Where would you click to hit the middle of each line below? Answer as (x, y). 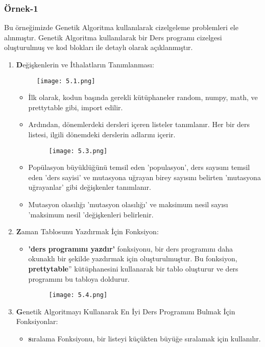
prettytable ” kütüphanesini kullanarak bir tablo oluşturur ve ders (133, 269)
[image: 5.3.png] (78, 151)
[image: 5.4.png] (78, 295)
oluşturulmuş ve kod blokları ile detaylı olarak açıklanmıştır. (99, 47)
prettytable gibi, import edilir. (76, 107)
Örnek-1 (21, 8)
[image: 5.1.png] (66, 81)
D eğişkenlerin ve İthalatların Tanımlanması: (85, 64)
